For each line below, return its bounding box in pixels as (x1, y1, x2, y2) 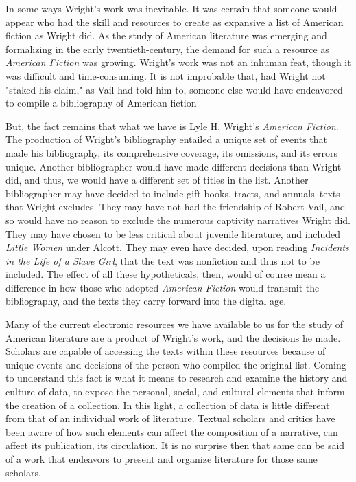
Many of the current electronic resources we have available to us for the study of (5, 317, 344, 331)
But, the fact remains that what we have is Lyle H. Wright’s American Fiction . (5, 118, 339, 133)
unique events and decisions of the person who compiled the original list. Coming (5, 357, 346, 371)
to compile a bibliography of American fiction (5, 96, 197, 110)
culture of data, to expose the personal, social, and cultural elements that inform (5, 384, 345, 399)
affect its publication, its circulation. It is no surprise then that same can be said (5, 438, 345, 452)
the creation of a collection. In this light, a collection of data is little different (5, 397, 330, 412)
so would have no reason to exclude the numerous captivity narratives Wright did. (5, 212, 351, 227)
